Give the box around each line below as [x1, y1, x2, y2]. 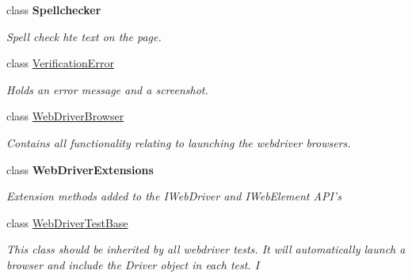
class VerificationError [6, 55, 114, 71]
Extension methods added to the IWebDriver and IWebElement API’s [6, 188, 341, 204]
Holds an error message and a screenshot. [6, 81, 208, 97]
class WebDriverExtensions [6, 161, 154, 177]
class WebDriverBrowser [6, 108, 124, 124]
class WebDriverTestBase [6, 214, 128, 230]
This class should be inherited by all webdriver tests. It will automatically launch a [6, 241, 406, 257]
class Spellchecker [6, 2, 101, 17]
